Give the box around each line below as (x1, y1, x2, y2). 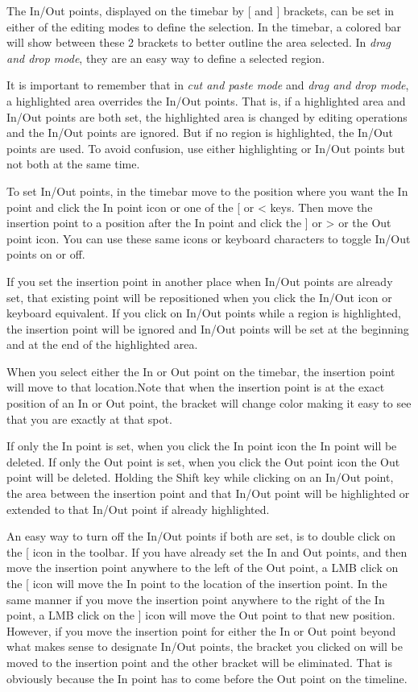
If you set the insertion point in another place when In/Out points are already (6, 272, 393, 289)
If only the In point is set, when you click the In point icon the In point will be (6, 437, 397, 454)
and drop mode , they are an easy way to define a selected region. (6, 49, 325, 66)
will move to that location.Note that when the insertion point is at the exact (6, 379, 385, 396)
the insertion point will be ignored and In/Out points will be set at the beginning (6, 320, 409, 337)
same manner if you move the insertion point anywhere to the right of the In (6, 590, 385, 607)
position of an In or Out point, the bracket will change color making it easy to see (6, 395, 412, 412)
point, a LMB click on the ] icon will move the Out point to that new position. (6, 607, 395, 624)
